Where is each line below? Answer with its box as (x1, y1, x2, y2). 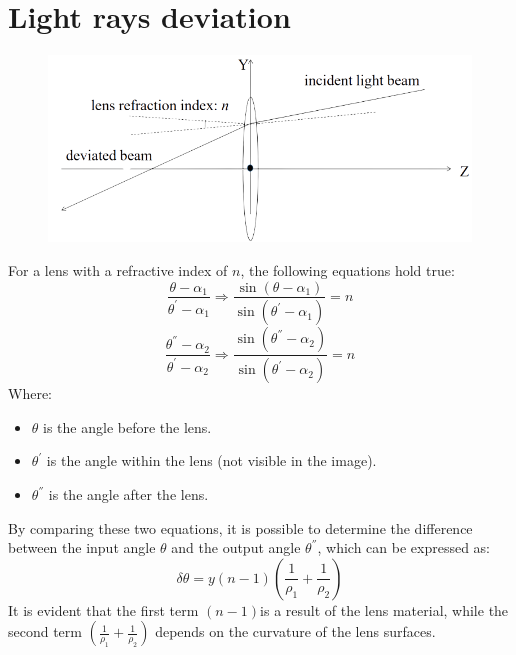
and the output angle (171, 537, 301, 558)
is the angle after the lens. (48, 484, 209, 505)
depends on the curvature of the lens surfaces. (155, 621, 436, 642)
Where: (8, 383, 52, 404)
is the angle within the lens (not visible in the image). (46, 450, 377, 471)
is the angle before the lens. (43, 416, 212, 437)
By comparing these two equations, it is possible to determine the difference (8, 517, 473, 538)
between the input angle (8, 537, 156, 558)
